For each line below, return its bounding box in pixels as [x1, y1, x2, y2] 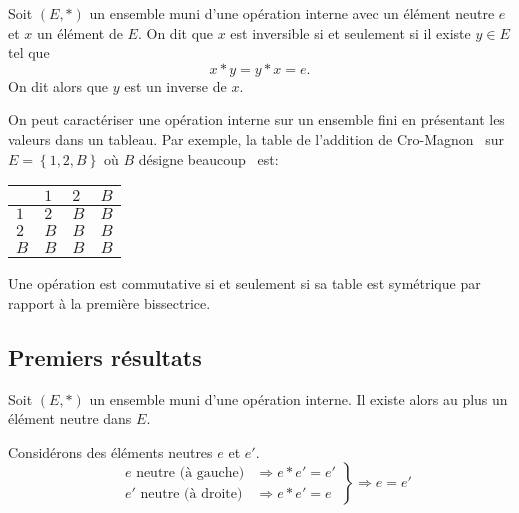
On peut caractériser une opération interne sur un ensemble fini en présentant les [8, 109, 505, 130]
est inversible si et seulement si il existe [230, 22, 471, 43]
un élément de [37, 22, 123, 43]
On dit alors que [8, 75, 109, 96]
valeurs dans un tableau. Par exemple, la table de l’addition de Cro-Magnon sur [8, 128, 505, 149]
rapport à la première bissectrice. [8, 292, 211, 313]
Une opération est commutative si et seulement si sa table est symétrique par [8, 273, 481, 294]
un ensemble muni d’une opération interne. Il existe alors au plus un [89, 388, 508, 409]
